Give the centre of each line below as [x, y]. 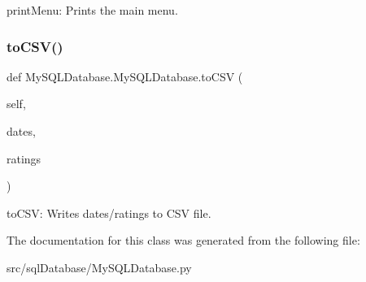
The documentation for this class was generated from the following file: [183, 240]
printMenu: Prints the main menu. [92, 10]
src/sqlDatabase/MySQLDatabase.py [99, 267]
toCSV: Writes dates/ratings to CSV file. [109, 213]
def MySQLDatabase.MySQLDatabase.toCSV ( [125, 76]
